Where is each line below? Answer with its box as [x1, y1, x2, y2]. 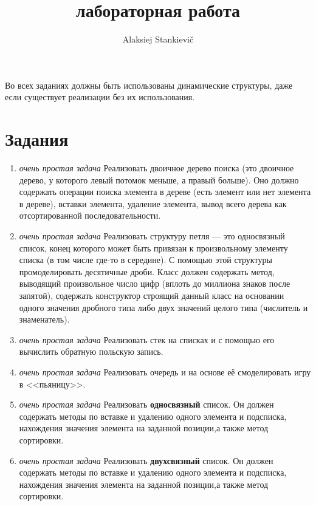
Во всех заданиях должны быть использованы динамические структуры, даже [5, 78, 293, 91]
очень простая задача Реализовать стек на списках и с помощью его [19, 333, 275, 346]
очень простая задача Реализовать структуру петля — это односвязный [19, 230, 285, 242]
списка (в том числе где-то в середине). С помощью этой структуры [19, 253, 272, 266]
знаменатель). [19, 313, 70, 326]
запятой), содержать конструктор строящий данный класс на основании [19, 289, 284, 301]
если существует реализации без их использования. [5, 91, 195, 103]
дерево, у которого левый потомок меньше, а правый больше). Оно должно [19, 173, 299, 186]
